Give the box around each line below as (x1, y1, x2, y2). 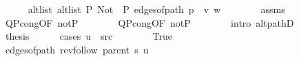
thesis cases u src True (5, 29, 172, 43)
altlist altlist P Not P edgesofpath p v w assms (28, 2, 285, 16)
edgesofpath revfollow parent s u (5, 42, 149, 56)
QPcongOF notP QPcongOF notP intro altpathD (5, 15, 294, 29)
